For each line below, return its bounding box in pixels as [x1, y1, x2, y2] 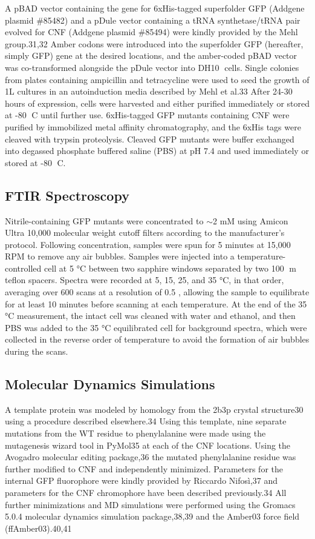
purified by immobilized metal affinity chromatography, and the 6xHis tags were [5, 120, 301, 133]
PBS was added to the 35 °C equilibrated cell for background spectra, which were [5, 321, 307, 333]
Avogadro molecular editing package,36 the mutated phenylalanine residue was [5, 450, 296, 463]
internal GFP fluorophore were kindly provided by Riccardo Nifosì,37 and [5, 474, 278, 487]
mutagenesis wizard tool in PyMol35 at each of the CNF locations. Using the [5, 438, 291, 451]
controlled [5, 261, 42, 274]
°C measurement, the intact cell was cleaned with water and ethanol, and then [5, 309, 296, 322]
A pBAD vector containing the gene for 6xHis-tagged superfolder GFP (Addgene [5, 2, 305, 14]
